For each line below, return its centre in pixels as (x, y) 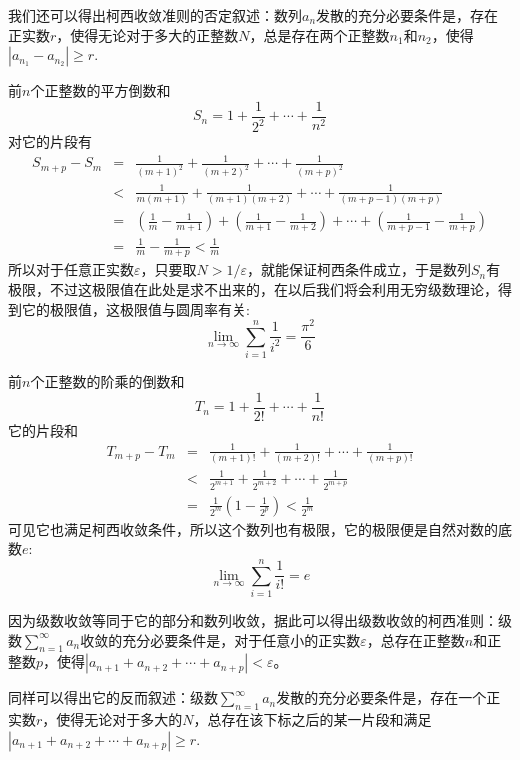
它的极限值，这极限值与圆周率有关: (135, 308)
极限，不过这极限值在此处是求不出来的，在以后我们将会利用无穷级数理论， (253, 289)
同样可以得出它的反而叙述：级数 (113, 697)
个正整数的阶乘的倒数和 (107, 381)
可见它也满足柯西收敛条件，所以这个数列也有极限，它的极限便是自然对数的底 (260, 528)
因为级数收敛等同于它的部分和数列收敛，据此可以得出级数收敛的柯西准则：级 (260, 620)
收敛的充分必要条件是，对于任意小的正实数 (220, 639)
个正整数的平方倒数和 (100, 90)
